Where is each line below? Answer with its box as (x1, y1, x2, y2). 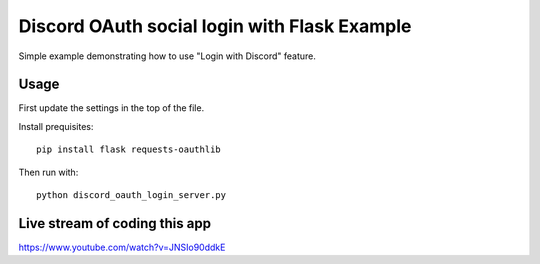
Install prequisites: (18, 120, 94, 132)
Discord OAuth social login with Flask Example (18, 15, 412, 37)
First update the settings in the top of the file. (18, 102, 205, 114)
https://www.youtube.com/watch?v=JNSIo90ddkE (18, 241, 226, 253)
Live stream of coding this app (18, 215, 212, 232)
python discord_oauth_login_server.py (36, 190, 227, 201)
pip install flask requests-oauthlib (36, 144, 222, 155)
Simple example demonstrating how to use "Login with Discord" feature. (18, 50, 317, 62)
